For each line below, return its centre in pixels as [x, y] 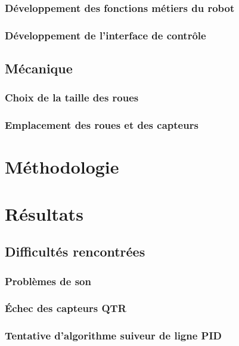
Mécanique [39, 68]
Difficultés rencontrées [75, 251]
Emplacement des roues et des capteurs [102, 125]
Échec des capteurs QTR [66, 308]
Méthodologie [62, 167]
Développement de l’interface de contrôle [105, 35]
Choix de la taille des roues [72, 98]
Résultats [44, 213]
